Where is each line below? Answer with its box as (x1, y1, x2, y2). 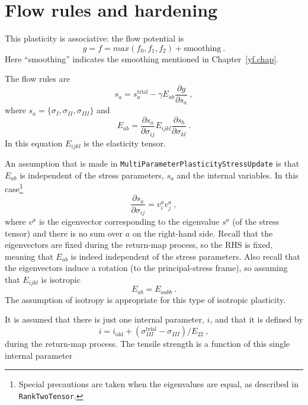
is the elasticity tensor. (84, 136, 166, 149)
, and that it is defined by (210, 313, 303, 326)
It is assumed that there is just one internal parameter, (5, 313, 204, 326)
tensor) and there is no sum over (5, 227, 123, 239)
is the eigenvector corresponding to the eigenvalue (38, 215, 220, 227)
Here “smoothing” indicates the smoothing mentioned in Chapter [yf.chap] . (5, 52, 278, 65)
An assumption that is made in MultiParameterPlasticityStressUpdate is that (5, 157, 300, 169)
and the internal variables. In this (177, 168, 299, 181)
